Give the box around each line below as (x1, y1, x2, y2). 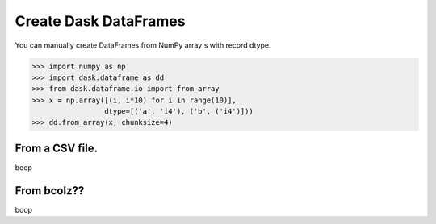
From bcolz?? (15, 184, 85, 197)
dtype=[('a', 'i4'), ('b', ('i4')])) (103, 107, 254, 116)
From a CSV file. (15, 141, 99, 155)
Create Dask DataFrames (15, 12, 186, 30)
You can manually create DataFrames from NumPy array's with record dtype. (15, 40, 271, 50)
